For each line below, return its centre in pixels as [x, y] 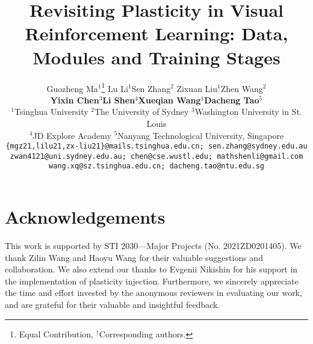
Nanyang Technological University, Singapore [201, 135]
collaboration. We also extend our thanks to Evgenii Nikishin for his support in [151, 269]
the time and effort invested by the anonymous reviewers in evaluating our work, [153, 293]
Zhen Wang [242, 88]
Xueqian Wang [169, 100]
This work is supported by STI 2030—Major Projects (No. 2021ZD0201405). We [153, 246]
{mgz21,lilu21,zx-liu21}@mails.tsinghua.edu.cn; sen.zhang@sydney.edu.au [156, 146]
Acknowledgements [85, 217]
